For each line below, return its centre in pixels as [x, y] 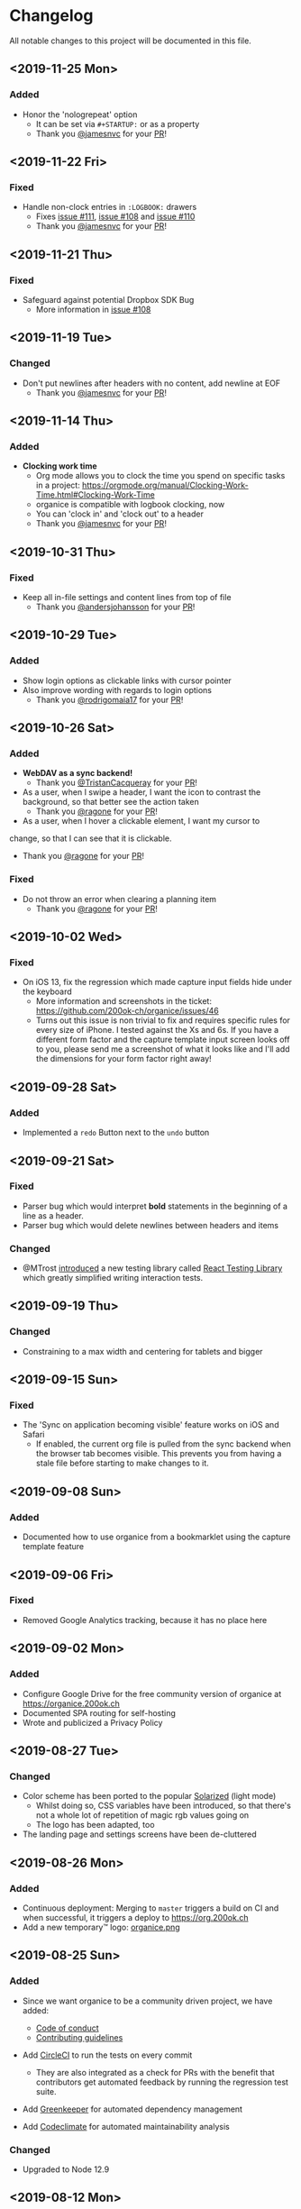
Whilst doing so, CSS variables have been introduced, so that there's [163, 1806]
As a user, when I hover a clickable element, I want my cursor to [141, 821]
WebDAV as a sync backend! [78, 773]
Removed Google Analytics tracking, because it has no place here [145, 1620]
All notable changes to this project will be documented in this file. [131, 41]
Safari [33, 1435]
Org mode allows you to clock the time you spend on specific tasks [160, 476]
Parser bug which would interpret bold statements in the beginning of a [155, 1206]
